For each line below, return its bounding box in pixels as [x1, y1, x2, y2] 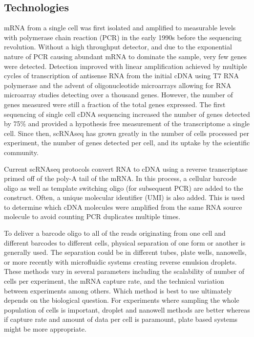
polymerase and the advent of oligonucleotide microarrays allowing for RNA [4, 80, 232, 90]
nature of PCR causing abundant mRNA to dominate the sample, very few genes [4, 51, 247, 61]
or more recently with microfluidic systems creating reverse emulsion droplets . [4, 256, 237, 267]
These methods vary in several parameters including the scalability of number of [4, 266, 245, 276]
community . [4, 147, 39, 157]
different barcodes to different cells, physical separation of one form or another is [4, 237, 246, 247]
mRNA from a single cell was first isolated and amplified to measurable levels [4, 22, 236, 33]
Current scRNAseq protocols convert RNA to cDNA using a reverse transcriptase [4, 163, 248, 174]
